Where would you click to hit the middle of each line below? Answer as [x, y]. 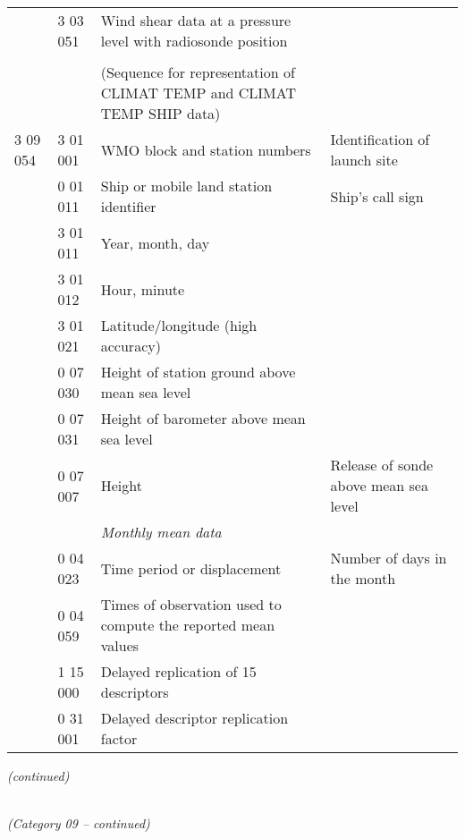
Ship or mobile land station [186, 186]
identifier [128, 206]
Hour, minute [143, 289]
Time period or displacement [191, 568]
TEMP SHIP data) [161, 113]
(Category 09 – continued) [79, 823]
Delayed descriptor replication [194, 718]
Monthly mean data [161, 532]
